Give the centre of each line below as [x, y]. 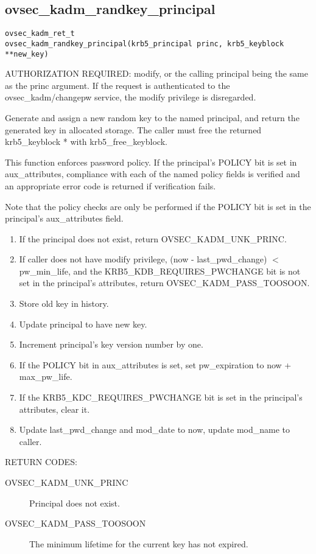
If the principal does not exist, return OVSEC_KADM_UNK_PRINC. [153, 238]
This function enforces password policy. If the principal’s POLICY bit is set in [151, 162]
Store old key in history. [64, 303]
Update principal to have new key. [83, 324]
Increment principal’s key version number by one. [111, 344]
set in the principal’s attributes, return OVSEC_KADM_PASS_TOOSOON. [164, 283]
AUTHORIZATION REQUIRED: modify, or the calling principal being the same [156, 73]
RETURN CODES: [41, 462]
